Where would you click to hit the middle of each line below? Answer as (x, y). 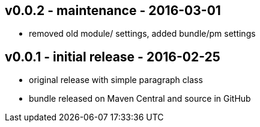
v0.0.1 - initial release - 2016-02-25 (113, 57)
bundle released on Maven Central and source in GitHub (140, 99)
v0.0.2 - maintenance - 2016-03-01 (113, 11)
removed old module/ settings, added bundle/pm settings (142, 34)
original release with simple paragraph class (116, 80)
